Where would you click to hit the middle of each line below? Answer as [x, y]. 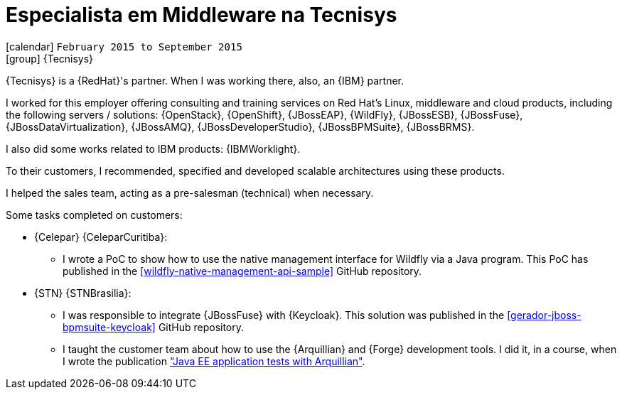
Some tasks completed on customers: [94, 215]
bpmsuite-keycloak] [109, 327]
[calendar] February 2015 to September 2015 [124, 46]
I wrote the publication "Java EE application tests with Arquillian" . [214, 361]
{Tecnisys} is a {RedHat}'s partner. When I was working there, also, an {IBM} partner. [205, 80]
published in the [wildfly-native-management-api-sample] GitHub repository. [242, 271]
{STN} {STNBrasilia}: [83, 293]
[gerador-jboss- [544, 315]
